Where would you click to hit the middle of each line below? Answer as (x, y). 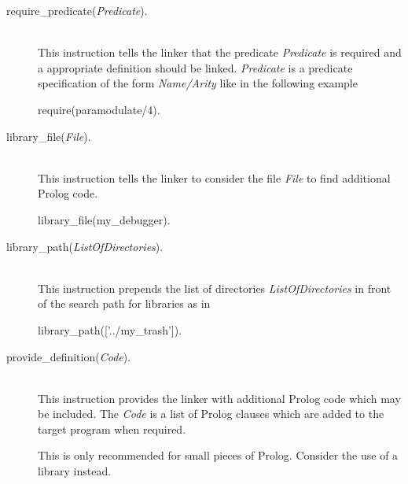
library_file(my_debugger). (104, 219)
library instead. (75, 471)
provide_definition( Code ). (69, 356)
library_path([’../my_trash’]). (110, 329)
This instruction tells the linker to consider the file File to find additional (214, 177)
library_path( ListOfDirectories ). (85, 246)
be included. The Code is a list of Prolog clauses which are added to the (211, 414)
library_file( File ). (49, 136)
